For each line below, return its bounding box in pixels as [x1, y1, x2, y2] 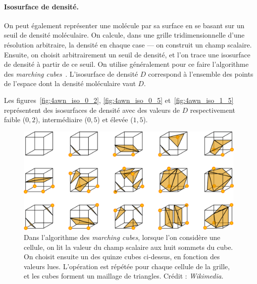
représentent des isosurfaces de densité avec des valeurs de [4, 104, 180, 115]
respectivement [190, 104, 235, 115]
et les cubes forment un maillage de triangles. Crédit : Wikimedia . [24, 271, 224, 281]
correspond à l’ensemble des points [148, 68, 254, 79]
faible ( [4, 114, 26, 125]
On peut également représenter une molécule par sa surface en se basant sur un [4, 20, 245, 30]
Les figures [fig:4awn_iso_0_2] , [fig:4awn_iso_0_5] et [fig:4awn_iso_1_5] [4, 95, 234, 105]
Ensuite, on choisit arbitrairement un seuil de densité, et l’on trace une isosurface [4, 49, 251, 59]
